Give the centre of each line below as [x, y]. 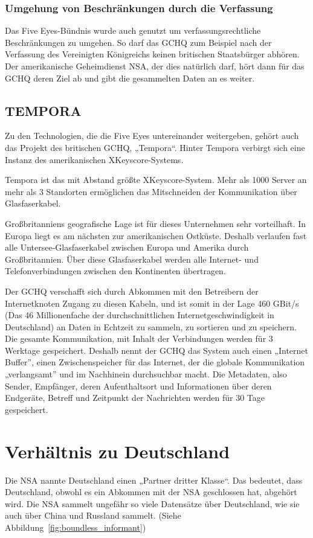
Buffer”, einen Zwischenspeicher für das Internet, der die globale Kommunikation [155, 362]
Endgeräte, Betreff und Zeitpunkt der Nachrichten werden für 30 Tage [135, 398]
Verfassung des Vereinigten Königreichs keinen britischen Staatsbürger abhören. [152, 54]
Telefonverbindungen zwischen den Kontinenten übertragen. [115, 271]
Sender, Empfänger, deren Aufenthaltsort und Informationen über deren [138, 386]
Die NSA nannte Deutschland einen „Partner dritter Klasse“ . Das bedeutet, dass [154, 480]
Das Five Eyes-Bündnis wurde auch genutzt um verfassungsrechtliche [133, 30]
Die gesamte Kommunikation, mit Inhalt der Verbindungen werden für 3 [139, 338]
